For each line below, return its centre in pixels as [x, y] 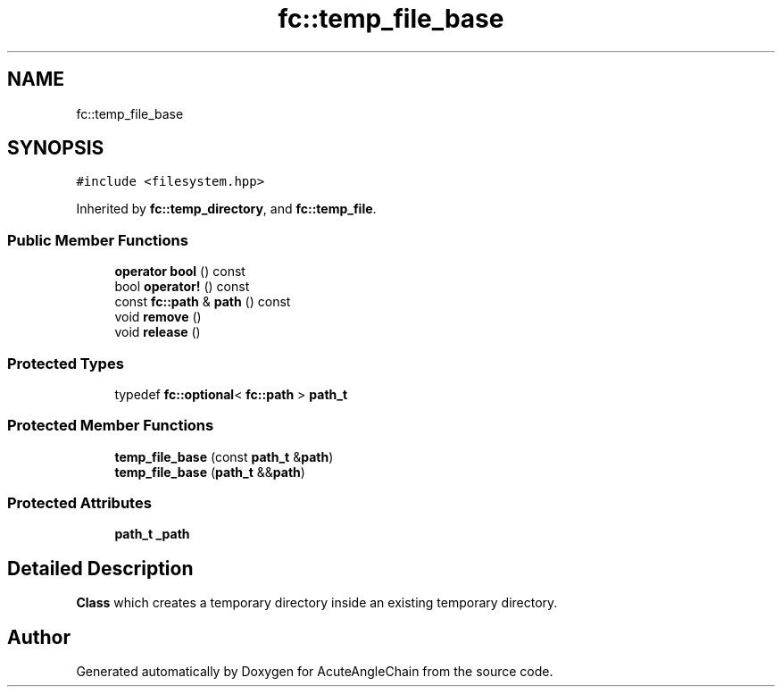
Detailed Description [100, 568]
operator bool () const [180, 272]
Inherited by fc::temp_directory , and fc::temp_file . [226, 209]
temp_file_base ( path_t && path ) [210, 472]
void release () [158, 332]
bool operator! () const [182, 287]
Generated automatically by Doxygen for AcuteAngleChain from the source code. [315, 672]
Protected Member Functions [111, 426]
